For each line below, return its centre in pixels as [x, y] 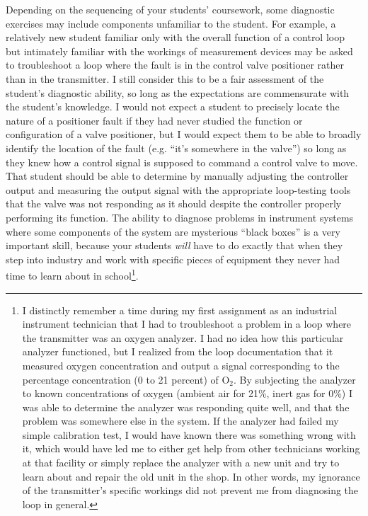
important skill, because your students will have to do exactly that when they [174, 245]
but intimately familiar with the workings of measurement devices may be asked [179, 51]
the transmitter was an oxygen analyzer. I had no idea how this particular [183, 337]
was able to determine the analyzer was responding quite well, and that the [186, 407]
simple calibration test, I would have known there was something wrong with [189, 434]
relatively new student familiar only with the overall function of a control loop [175, 37]
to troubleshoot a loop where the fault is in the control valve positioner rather [175, 65]
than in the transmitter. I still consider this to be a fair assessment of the [165, 78]
